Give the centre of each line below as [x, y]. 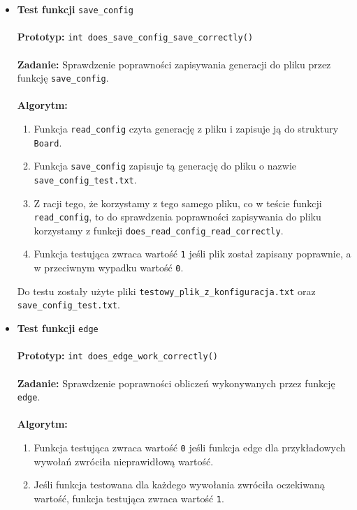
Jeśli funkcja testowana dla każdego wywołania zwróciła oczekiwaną [179, 485]
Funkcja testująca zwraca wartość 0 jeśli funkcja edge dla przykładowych [190, 448]
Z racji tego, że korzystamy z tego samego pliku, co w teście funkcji [178, 203]
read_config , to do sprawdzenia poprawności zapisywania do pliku [177, 217]
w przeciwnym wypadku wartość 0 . [109, 268]
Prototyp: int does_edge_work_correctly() [117, 355]
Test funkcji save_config [75, 9]
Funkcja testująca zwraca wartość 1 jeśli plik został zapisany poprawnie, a [192, 254]
